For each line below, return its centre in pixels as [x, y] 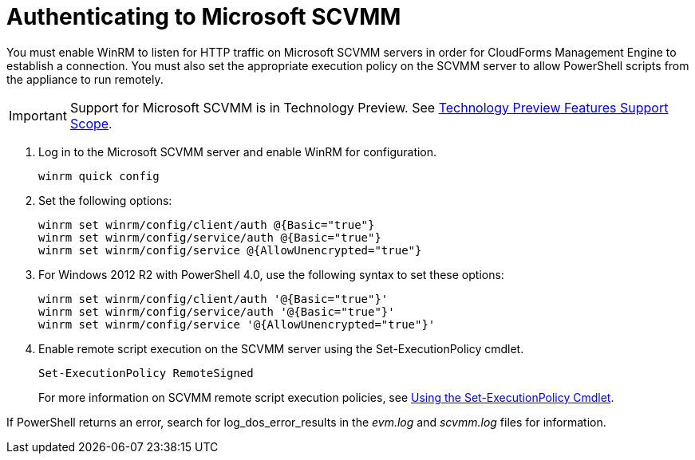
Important [38, 115]
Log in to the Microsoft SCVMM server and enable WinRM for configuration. [238, 151]
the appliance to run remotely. [85, 79]
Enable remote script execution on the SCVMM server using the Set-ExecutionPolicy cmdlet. [281, 348]
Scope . [91, 123]
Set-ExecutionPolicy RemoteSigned [146, 373]
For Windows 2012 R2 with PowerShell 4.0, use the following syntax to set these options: [271, 274]
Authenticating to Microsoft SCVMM [204, 17]
